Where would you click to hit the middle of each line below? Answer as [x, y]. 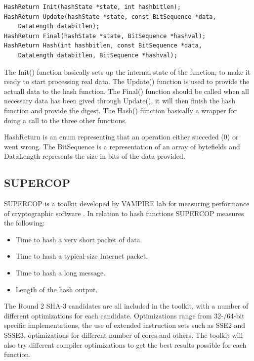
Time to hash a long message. [61, 273]
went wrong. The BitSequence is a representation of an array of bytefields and [122, 146]
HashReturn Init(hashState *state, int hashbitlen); [92, 7]
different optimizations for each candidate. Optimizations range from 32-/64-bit [124, 315]
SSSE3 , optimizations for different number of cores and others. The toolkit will [124, 335]
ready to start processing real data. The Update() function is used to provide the [127, 81]
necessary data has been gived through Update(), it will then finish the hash [120, 101]
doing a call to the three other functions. [65, 120]
